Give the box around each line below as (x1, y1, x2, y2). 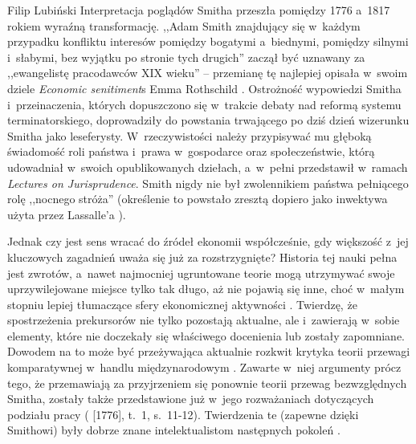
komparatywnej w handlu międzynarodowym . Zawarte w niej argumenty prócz (7, 359, 402, 376)
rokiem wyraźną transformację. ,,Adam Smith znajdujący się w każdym (7, 17, 361, 34)
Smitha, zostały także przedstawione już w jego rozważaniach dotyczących (7, 390, 374, 407)
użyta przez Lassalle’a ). (7, 206, 126, 222)
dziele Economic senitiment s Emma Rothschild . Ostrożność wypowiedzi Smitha (7, 79, 402, 96)
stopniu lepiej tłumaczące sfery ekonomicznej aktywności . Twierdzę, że (7, 295, 357, 312)
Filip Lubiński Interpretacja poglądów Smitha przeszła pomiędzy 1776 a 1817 (7, 2, 390, 18)
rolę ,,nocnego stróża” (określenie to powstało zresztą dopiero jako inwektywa (7, 190, 388, 207)
